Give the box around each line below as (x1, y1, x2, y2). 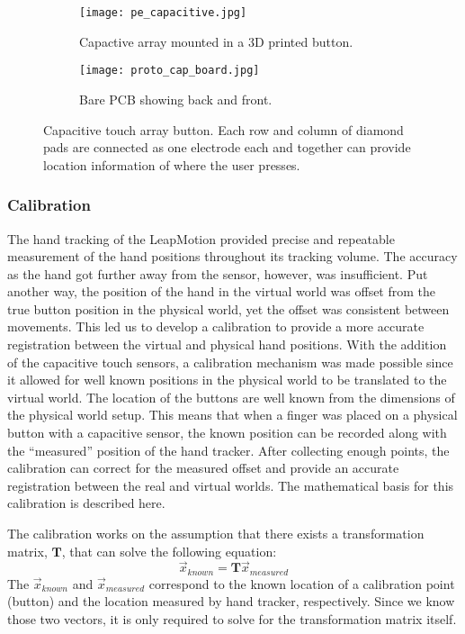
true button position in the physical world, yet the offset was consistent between (7, 299, 450, 318)
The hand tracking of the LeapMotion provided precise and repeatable (7, 229, 395, 248)
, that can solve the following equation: (61, 541, 277, 560)
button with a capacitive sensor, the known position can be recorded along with (7, 423, 447, 442)
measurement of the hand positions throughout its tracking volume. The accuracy (7, 247, 458, 266)
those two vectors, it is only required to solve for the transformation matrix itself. (7, 610, 457, 629)
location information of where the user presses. (43, 155, 300, 174)
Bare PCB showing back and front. (79, 89, 273, 108)
